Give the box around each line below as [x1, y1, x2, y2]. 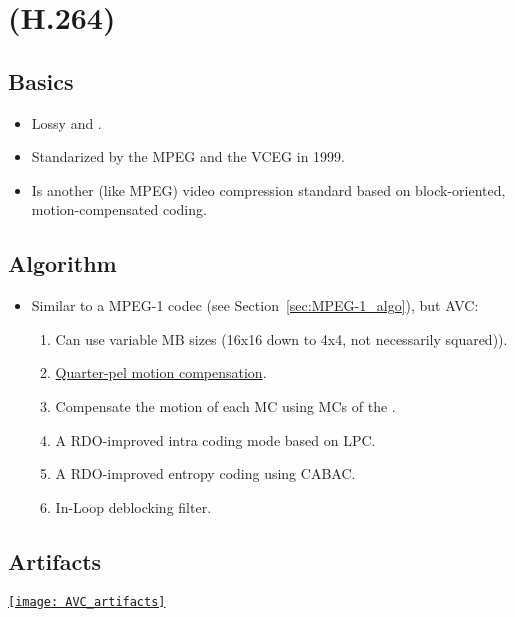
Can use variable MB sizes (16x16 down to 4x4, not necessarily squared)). [55, 328, 508, 349]
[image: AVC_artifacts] [8, 594, 166, 609]
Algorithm [8, 248, 117, 279]
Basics [8, 65, 74, 96]
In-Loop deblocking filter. [55, 496, 212, 517]
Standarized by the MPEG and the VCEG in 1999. [31, 146, 345, 167]
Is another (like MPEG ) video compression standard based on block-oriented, [31, 179, 506, 200]
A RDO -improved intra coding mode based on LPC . [55, 429, 376, 450]
